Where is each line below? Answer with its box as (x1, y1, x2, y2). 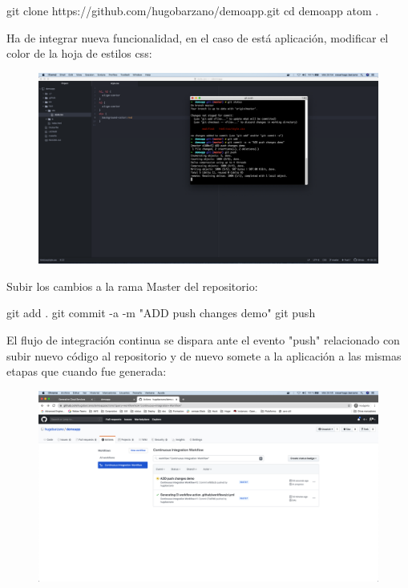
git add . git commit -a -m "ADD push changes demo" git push (6, 304, 316, 321)
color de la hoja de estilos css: (6, 45, 152, 62)
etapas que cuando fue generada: (6, 363, 167, 380)
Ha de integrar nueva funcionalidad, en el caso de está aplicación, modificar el (6, 29, 389, 46)
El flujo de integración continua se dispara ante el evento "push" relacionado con (6, 332, 400, 348)
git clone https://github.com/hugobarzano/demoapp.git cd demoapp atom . (6, 2, 379, 18)
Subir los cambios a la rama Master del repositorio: (6, 277, 258, 294)
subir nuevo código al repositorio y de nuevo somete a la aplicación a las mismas (6, 347, 402, 364)
